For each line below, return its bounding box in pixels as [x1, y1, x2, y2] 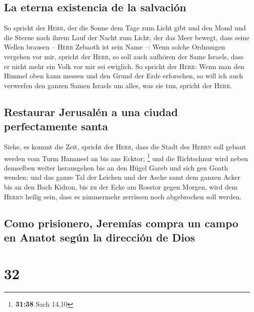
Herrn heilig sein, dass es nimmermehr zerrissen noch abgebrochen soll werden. [4, 191, 242, 201]
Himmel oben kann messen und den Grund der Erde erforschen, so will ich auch [4, 71, 243, 81]
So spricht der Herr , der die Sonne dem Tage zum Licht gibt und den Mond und [4, 23, 246, 33]
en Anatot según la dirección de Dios [4, 229, 195, 244]
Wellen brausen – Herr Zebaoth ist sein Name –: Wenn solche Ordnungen [4, 42, 225, 52]
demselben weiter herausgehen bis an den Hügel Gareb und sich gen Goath [4, 162, 228, 172]
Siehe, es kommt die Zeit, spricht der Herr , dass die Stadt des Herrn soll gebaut [4, 141, 246, 151]
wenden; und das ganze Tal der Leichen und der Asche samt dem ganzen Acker [4, 172, 240, 182]
